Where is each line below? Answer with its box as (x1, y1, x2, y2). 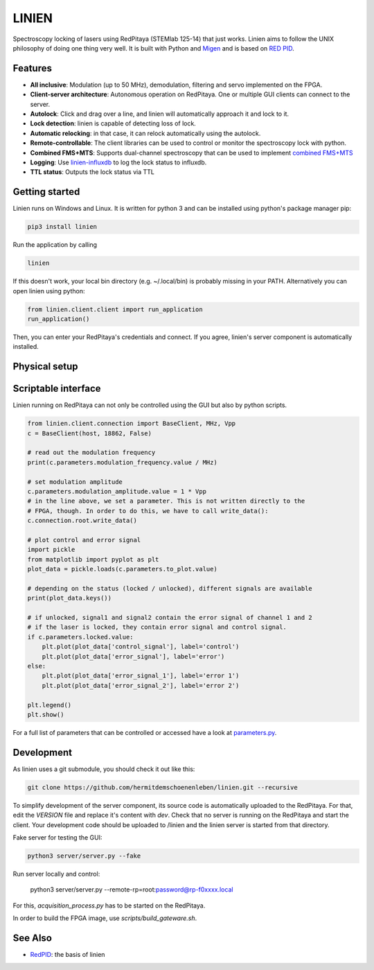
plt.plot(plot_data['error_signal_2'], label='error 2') (42, 682, 240, 689)
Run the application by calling (12, 241, 97, 249)
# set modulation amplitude (27, 478, 123, 485)
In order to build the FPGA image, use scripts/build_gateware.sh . (12, 914, 197, 922)
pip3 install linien (27, 223, 97, 231)
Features (12, 62, 52, 74)
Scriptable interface (12, 383, 101, 395)
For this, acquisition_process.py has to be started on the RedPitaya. (12, 901, 206, 910)
